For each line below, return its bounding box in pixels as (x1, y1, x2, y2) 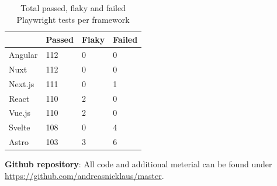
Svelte (9, 121, 30, 133)
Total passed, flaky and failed (20, 2, 126, 13)
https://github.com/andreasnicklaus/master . (5, 169, 164, 181)
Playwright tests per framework (16, 13, 130, 25)
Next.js (9, 77, 34, 89)
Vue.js (9, 106, 31, 119)
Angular (9, 49, 38, 61)
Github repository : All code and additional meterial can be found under (5, 158, 272, 170)
